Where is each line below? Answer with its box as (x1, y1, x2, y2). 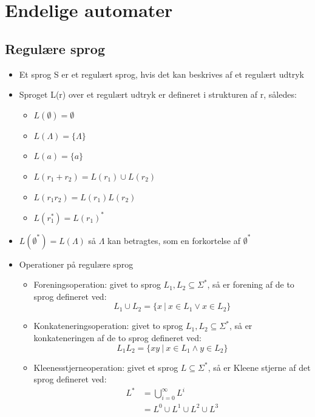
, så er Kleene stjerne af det (208, 361, 311, 373)
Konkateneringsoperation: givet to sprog (33, 319, 183, 332)
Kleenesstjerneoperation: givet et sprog (33, 361, 178, 373)
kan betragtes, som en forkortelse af (107, 234, 241, 246)
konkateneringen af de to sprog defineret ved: (33, 331, 202, 344)
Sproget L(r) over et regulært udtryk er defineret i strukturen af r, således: (19, 88, 297, 101)
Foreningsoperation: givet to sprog (33, 278, 161, 291)
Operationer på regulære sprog (19, 257, 134, 270)
